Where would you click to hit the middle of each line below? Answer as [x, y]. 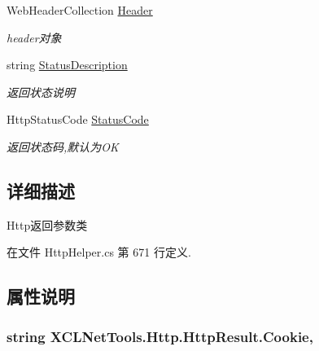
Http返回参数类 [47, 224]
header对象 [34, 37]
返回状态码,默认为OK [63, 146]
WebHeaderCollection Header [80, 10]
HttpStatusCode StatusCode [78, 119]
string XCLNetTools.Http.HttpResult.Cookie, [160, 336]
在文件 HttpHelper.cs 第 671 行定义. [99, 252]
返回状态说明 [41, 92]
